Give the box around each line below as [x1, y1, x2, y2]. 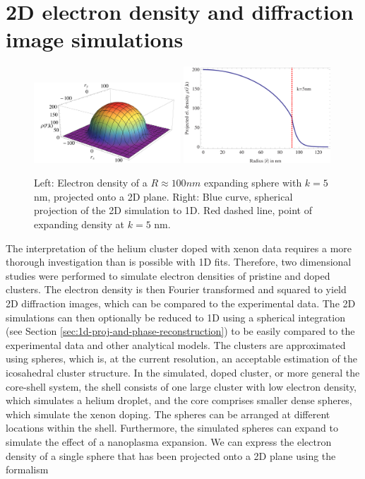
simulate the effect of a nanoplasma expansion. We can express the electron [6, 434, 332, 449]
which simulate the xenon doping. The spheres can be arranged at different [6, 406, 330, 421]
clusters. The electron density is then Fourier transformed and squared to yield [6, 282, 347, 297]
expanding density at [34, 217, 125, 232]
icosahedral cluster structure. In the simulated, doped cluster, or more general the [6, 365, 360, 379]
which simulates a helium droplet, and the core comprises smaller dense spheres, [6, 393, 352, 408]
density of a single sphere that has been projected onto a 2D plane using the [6, 448, 336, 463]
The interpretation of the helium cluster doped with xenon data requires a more [6, 240, 352, 255]
